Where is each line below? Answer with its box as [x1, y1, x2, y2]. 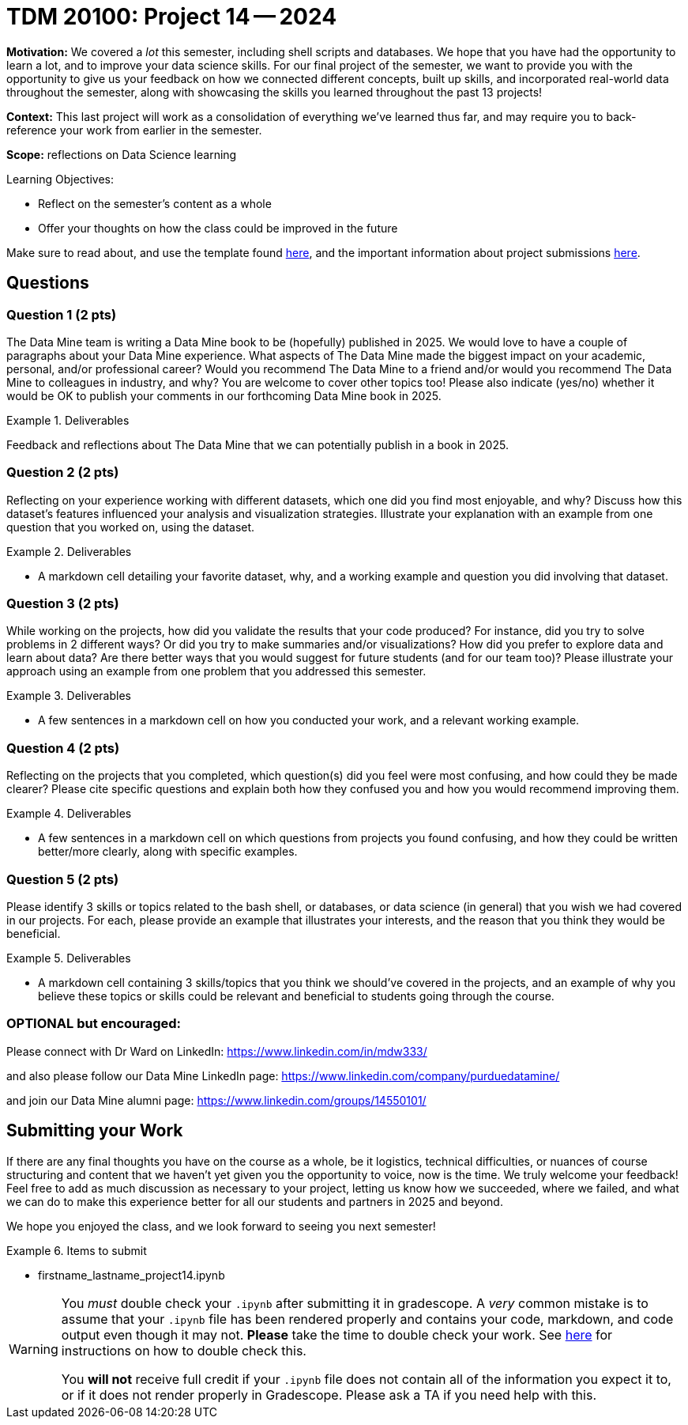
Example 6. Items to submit [6, 1243, 147, 1257]
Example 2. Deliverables [6, 544, 132, 558]
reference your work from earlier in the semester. [6, 123, 262, 137]
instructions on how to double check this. [61, 1342, 306, 1359]
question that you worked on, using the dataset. [6, 520, 255, 534]
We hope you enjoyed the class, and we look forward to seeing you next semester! [6, 1219, 436, 1233]
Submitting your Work [6, 1121, 183, 1141]
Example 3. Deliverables [6, 689, 131, 703]
